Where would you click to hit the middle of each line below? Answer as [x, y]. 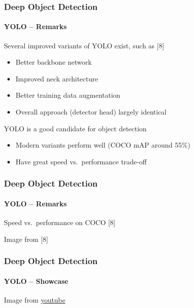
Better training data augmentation [68, 95]
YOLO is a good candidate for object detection [75, 128]
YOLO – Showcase [36, 281]
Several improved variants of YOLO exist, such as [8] [84, 45]
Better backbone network [54, 62]
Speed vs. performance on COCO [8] [60, 222]
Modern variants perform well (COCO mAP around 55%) [103, 145]
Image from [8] [26, 239]
